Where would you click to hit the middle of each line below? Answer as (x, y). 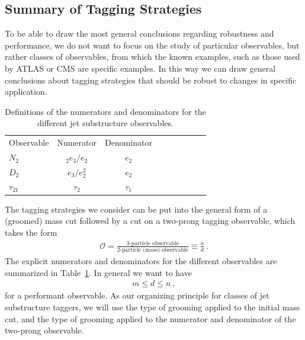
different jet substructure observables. (105, 123)
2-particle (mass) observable (152, 250)
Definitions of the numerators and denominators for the (105, 111)
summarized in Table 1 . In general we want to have (98, 272)
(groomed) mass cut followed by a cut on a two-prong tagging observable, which (150, 221)
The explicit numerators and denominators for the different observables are (141, 261)
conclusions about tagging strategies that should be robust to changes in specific (151, 80)
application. (26, 92)
